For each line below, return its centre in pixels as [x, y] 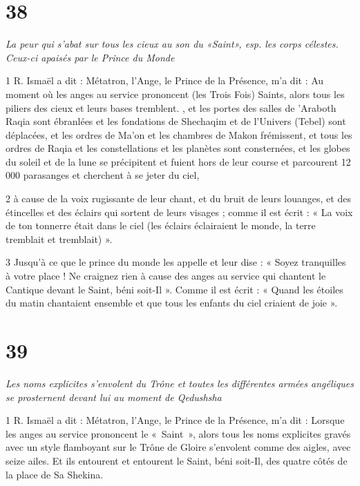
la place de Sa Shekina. [55, 474]
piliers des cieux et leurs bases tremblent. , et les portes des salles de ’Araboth [171, 107]
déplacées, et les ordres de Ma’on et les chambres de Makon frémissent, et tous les [179, 134]
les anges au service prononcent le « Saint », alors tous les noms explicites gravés [178, 433]
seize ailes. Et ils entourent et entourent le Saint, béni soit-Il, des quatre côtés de [177, 460]
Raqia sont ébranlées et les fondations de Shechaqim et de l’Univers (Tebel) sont [176, 121]
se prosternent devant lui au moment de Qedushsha [114, 397]
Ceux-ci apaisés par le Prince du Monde [90, 57]
